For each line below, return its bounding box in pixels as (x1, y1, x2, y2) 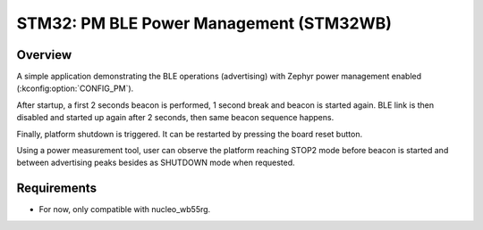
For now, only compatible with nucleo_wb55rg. (38, 204, 211, 215)
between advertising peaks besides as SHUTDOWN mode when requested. (16, 157, 295, 168)
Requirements (16, 181, 97, 196)
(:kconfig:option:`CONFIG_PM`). (16, 83, 134, 94)
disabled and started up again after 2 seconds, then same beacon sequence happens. (16, 112, 335, 123)
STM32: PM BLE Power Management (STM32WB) (16, 13, 393, 33)
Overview (16, 47, 72, 62)
